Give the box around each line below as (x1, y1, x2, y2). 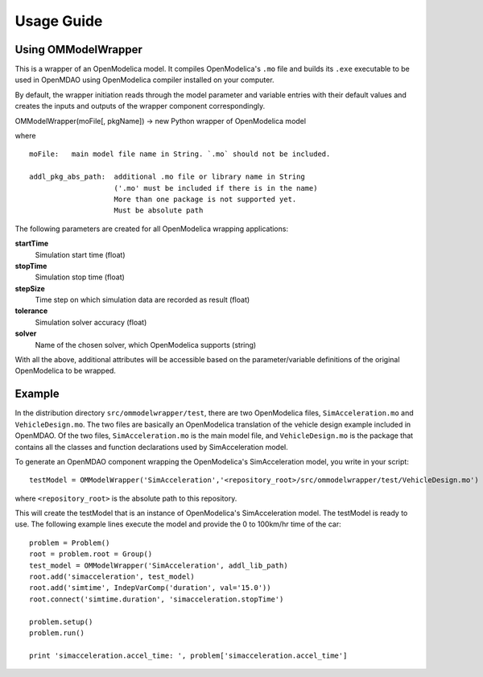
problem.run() (29, 628, 85, 638)
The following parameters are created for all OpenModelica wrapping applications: (14, 224, 289, 233)
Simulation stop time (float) (35, 272, 125, 282)
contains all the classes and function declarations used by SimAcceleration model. (14, 442, 289, 452)
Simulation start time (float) (35, 250, 126, 259)
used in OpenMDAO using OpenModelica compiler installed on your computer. (14, 75, 275, 85)
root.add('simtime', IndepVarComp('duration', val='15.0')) (29, 584, 271, 592)
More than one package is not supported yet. (114, 194, 297, 204)
